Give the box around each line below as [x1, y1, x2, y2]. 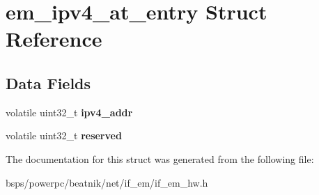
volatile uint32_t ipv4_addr [6, 104, 133, 119]
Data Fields [6, 72, 91, 93]
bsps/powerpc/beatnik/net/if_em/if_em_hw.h [6, 175, 208, 189]
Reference [6, 24, 102, 53]
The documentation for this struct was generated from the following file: [6, 151, 314, 166]
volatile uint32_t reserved [6, 128, 122, 143]
